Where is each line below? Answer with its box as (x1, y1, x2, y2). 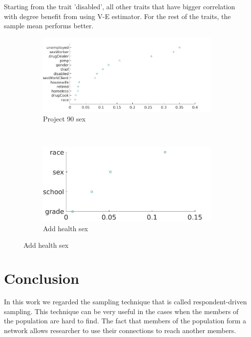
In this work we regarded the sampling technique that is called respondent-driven (4, 297, 247, 307)
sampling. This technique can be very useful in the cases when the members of (4, 306, 239, 316)
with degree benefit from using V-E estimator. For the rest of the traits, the (4, 11, 231, 21)
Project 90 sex (43, 114, 86, 124)
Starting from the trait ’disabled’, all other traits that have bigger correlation (4, 1, 235, 11)
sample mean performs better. (4, 20, 94, 31)
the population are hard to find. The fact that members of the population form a (4, 316, 247, 326)
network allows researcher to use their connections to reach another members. (4, 325, 236, 336)
